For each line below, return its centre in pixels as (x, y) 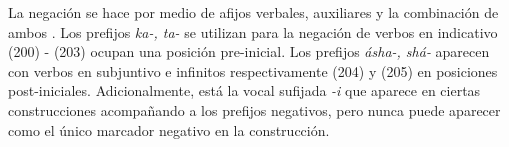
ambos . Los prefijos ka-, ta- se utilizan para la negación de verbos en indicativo (253, 31)
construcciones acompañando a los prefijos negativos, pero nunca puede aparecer (254, 109)
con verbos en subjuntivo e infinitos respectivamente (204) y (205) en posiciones (253, 70)
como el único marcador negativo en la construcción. (169, 129)
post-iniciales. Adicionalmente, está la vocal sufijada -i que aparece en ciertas (244, 90)
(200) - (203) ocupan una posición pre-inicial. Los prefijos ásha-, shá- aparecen (249, 51)
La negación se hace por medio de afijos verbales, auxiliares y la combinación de (253, 12)
